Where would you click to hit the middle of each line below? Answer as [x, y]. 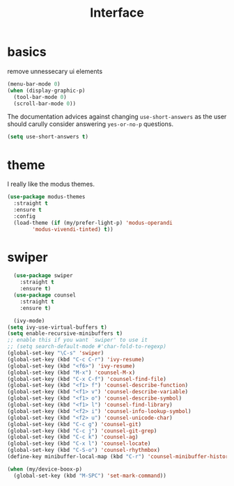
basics [27, 52]
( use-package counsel [45, 295]
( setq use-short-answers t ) [48, 137]
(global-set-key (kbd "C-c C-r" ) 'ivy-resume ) [76, 359]
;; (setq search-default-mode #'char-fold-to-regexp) [87, 347]
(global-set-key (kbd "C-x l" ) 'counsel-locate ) [79, 444]
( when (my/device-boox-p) [45, 469]
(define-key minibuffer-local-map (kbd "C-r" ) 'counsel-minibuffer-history [119, 457]
